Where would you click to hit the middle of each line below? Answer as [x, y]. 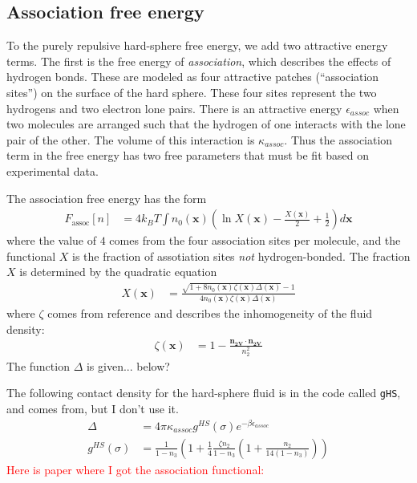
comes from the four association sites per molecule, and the [255, 240]
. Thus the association [338, 139]
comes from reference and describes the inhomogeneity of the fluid [210, 313]
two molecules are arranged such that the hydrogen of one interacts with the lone [206, 124]
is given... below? [128, 365]
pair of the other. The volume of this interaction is [131, 139]
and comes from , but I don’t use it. [93, 409]
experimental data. [53, 170]
